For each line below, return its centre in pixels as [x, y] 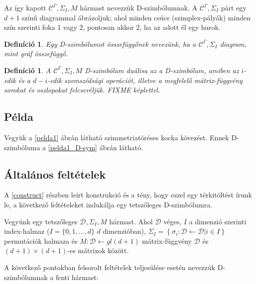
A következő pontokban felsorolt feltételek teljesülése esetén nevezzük [110, 267]
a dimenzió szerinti [218, 221]
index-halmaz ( [27, 231]
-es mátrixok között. [98, 250]
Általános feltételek [55, 174]
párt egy [234, 7]
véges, [173, 221]
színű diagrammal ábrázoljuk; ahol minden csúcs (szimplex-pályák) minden [136, 17]
